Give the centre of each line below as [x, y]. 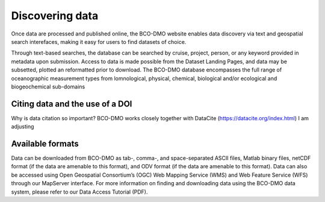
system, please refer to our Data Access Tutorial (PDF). [79, 192]
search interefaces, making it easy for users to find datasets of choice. [99, 41]
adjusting [23, 127]
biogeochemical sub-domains [48, 87]
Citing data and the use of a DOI [72, 104]
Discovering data [55, 16]
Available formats [45, 144]
